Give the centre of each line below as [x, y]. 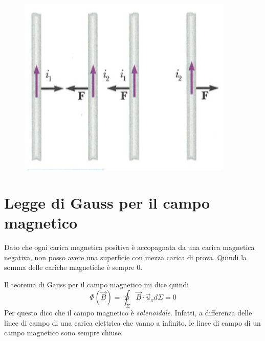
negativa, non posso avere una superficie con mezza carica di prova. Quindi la [126, 257]
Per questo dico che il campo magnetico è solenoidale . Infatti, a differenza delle [128, 313]
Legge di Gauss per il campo [107, 202]
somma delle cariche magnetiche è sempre [69, 267]
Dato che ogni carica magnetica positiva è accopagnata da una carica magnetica [129, 247]
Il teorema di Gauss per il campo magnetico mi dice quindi [97, 284]
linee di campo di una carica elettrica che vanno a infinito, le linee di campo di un [132, 322]
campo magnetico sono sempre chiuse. [64, 333]
